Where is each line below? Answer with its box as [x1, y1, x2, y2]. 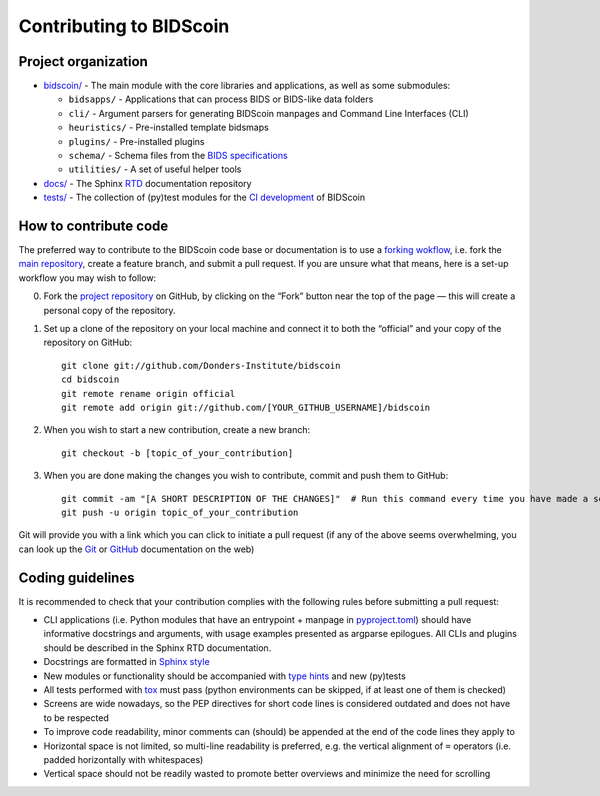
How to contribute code [18, 218, 169, 234]
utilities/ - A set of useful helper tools [68, 163, 242, 175]
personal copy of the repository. [43, 304, 176, 316]
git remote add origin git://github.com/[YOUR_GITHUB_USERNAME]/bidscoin [61, 402, 431, 413]
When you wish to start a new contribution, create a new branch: [43, 424, 311, 436]
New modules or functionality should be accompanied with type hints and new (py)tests [43, 670, 407, 682]
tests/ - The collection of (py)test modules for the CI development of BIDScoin [43, 191, 365, 204]
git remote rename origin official [61, 388, 236, 399]
